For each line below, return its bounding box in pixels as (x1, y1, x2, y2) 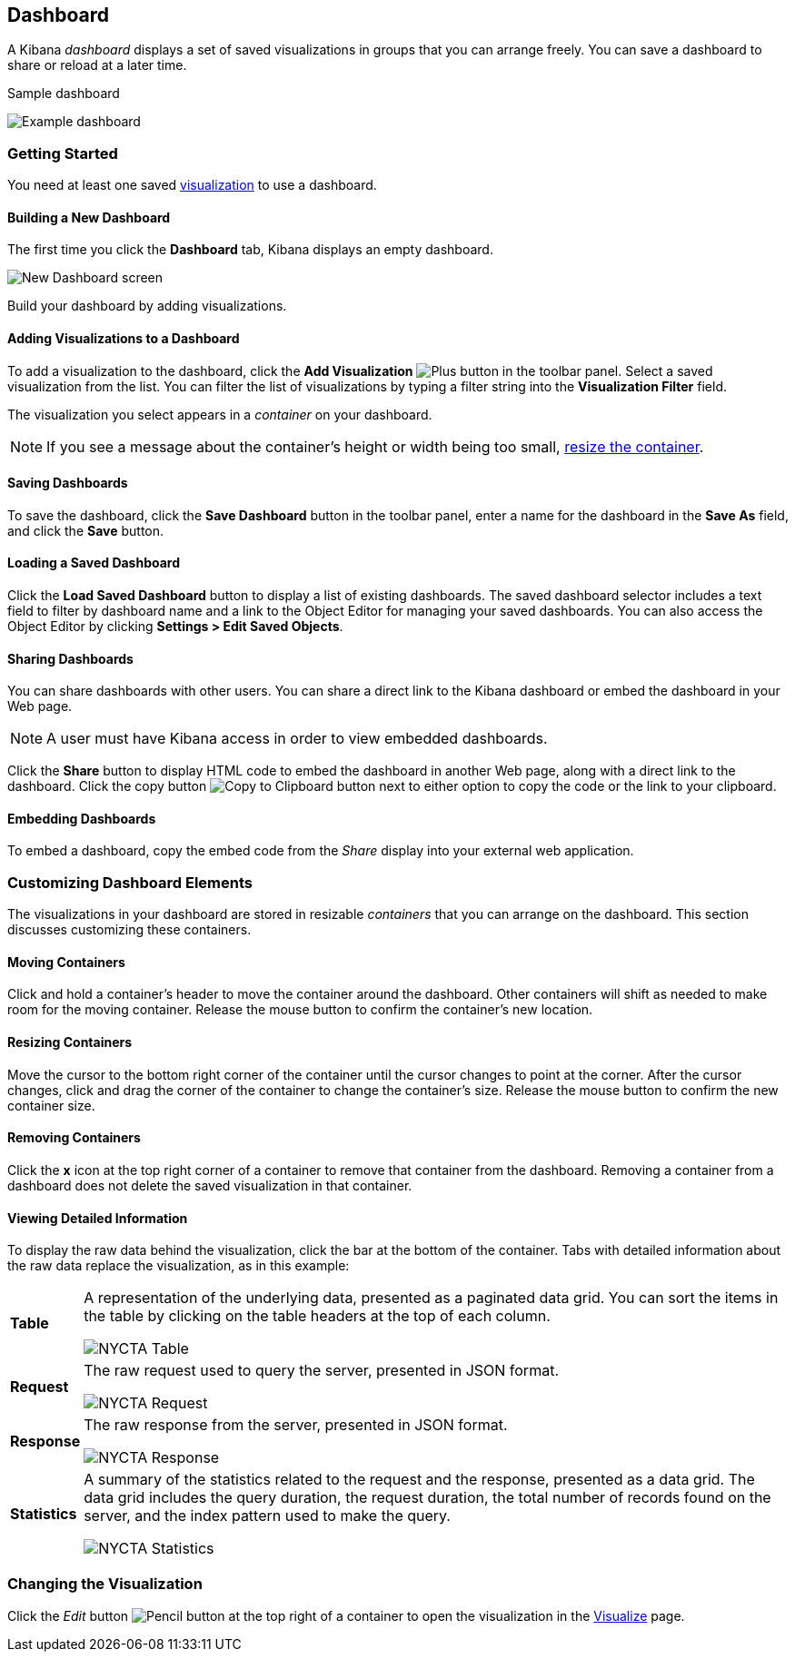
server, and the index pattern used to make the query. (84, 1506, 451, 1526)
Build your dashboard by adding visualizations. (7, 298, 287, 314)
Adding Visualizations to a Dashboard (7, 331, 240, 346)
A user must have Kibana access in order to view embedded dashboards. (46, 729, 548, 748)
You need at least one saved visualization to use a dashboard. (7, 177, 377, 193)
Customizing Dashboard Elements (7, 873, 253, 892)
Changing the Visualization (7, 1575, 203, 1594)
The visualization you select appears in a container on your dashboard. (7, 406, 432, 422)
